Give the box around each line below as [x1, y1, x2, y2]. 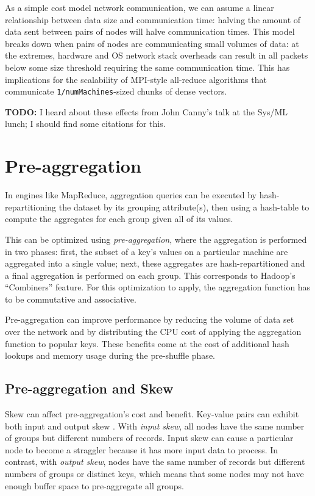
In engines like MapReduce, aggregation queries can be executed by [5, 189, 257, 201]
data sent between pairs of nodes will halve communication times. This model [5, 25, 295, 38]
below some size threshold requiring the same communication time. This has [5, 60, 290, 73]
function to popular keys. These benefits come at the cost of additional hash [5, 337, 289, 350]
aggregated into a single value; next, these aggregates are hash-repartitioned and [5, 257, 305, 270]
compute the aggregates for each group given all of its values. [5, 212, 233, 225]
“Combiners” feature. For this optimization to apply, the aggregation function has [5, 281, 311, 293]
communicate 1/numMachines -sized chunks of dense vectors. [5, 85, 227, 98]
